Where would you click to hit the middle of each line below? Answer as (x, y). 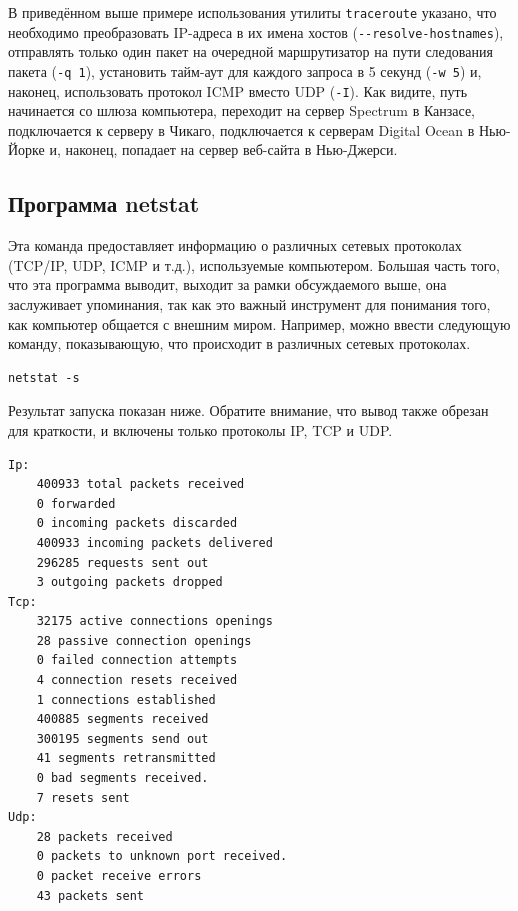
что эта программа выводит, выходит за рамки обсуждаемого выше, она (227, 284)
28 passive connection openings (144, 640)
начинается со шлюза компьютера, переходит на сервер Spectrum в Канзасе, (242, 110)
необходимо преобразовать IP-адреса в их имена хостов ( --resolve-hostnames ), (256, 31)
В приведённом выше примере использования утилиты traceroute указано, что (252, 12)
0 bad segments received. (122, 778)
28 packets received (104, 836)
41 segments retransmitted (126, 758)
